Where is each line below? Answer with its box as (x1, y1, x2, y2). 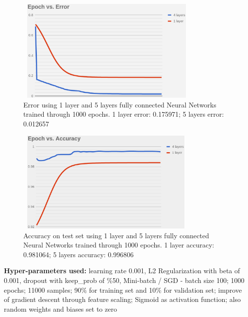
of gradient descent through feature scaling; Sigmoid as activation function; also (4, 294, 241, 304)
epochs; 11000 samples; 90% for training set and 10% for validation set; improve (4, 284, 242, 295)
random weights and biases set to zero (4, 303, 117, 314)
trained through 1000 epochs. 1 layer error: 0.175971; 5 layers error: (23, 109, 224, 119)
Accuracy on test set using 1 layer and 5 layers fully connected (23, 230, 209, 240)
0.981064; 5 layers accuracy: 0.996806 (23, 249, 134, 259)
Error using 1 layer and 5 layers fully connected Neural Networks (23, 99, 216, 109)
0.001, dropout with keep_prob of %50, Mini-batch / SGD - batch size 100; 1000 (4, 275, 245, 285)
